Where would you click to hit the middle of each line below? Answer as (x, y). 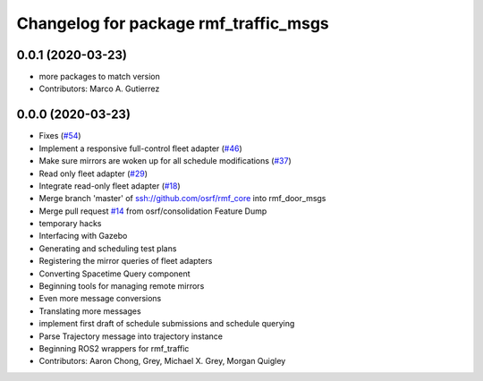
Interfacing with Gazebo (83, 236)
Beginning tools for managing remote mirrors (122, 286)
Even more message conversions (100, 299)
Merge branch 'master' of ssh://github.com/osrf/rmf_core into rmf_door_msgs (182, 199)
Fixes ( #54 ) (60, 136)
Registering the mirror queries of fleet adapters (126, 261)
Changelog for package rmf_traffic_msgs (173, 23)
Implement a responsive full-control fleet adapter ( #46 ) (141, 148)
